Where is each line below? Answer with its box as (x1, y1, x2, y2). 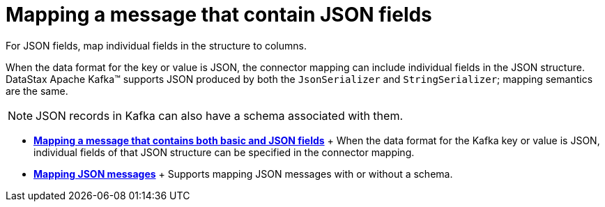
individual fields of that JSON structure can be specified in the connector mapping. (33, 146, 415, 158)
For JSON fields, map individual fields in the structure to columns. (6, 39, 307, 52)
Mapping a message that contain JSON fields (6, 3, 432, 26)
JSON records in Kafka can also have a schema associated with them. (36, 108, 404, 123)
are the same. (6, 84, 68, 97)
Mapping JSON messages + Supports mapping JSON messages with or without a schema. (33, 167, 453, 180)
